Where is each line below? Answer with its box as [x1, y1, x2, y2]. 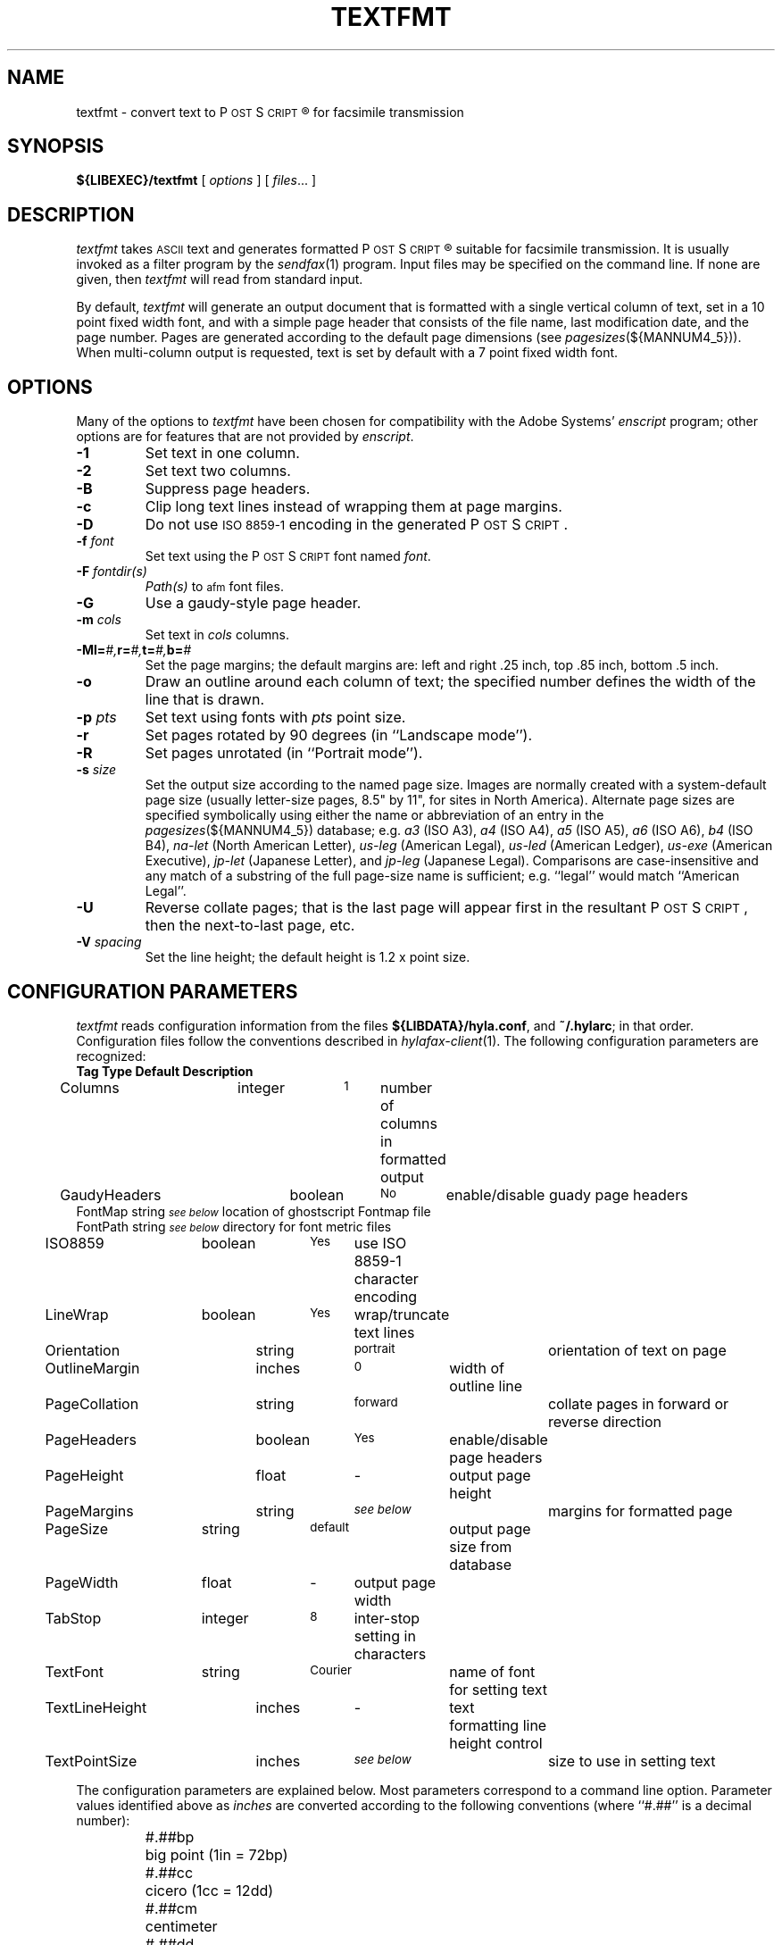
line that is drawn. [145, 690, 265, 709]
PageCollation [45, 1394, 139, 1413]
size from [449, 1537, 512, 1556]
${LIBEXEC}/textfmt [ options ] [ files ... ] [76, 172, 317, 188]
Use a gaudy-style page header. [145, 594, 362, 613]
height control [449, 1733, 543, 1752]
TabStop [45, 1608, 102, 1627]
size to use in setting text [547, 1751, 716, 1770]
